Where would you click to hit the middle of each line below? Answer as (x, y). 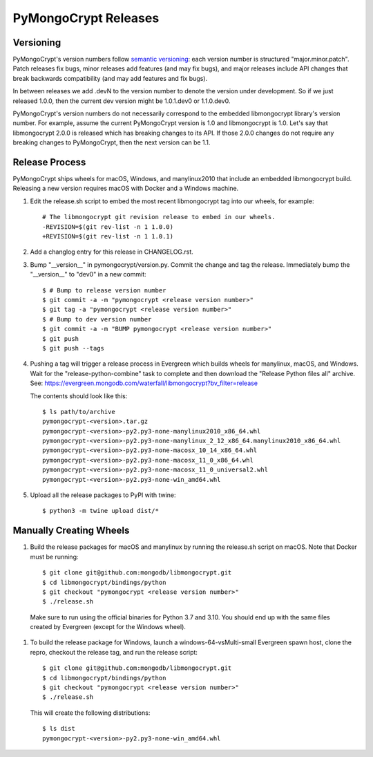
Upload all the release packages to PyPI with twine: (103, 495)
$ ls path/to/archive (79, 412)
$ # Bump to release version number (104, 290)
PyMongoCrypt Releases (86, 18)
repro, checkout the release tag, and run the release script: (114, 652)
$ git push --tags (74, 348)
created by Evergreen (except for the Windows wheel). (108, 627)
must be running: (54, 557)
